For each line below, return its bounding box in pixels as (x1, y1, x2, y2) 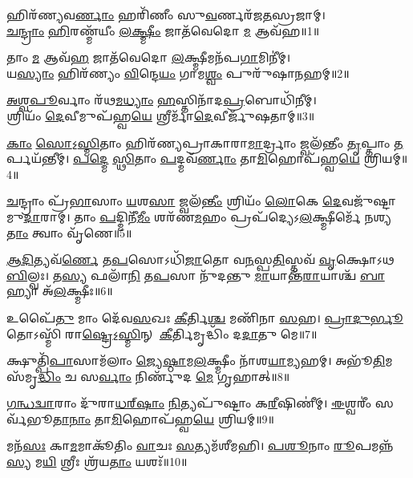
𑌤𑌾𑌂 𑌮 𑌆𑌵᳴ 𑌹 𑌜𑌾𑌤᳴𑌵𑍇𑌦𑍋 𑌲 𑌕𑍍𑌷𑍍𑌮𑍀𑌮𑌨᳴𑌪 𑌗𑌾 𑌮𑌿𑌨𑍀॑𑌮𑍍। (6, 49, 291, 66)
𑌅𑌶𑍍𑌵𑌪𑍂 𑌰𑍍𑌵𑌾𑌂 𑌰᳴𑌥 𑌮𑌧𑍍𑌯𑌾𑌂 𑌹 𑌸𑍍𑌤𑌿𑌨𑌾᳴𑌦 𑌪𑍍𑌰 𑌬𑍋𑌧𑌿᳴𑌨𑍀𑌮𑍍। (6, 91, 317, 108)
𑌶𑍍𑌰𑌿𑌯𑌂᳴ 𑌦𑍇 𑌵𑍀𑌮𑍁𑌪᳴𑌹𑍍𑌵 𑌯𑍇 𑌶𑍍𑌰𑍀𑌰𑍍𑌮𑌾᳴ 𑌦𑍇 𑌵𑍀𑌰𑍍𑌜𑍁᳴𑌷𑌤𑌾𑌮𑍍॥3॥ (6, 107, 315, 124)
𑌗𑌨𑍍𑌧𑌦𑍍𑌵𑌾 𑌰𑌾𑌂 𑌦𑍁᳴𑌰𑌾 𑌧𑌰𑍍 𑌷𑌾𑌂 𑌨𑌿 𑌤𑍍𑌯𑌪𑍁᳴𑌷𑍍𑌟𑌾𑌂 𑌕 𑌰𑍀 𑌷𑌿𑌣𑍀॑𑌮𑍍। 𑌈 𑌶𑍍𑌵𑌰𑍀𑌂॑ (6, 395, 372, 411)
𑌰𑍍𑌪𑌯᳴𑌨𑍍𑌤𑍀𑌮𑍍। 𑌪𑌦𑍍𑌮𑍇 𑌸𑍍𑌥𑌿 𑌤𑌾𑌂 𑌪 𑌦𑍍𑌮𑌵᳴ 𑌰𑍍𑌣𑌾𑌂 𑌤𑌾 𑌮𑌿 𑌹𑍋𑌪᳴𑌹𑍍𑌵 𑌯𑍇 (6, 150, 360, 167)
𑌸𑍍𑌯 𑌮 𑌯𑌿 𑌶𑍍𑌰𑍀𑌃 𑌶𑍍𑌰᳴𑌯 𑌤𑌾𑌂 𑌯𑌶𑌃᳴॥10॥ (6, 453, 188, 470)
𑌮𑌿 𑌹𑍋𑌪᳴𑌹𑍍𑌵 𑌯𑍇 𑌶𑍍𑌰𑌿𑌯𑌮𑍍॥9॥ (111, 410, 274, 427)
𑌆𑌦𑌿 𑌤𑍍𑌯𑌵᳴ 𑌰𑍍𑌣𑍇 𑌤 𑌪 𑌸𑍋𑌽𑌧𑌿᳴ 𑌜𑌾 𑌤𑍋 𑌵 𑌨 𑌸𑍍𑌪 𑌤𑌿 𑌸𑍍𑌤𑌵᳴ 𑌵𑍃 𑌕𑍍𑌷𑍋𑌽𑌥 (6, 251, 395, 268)
